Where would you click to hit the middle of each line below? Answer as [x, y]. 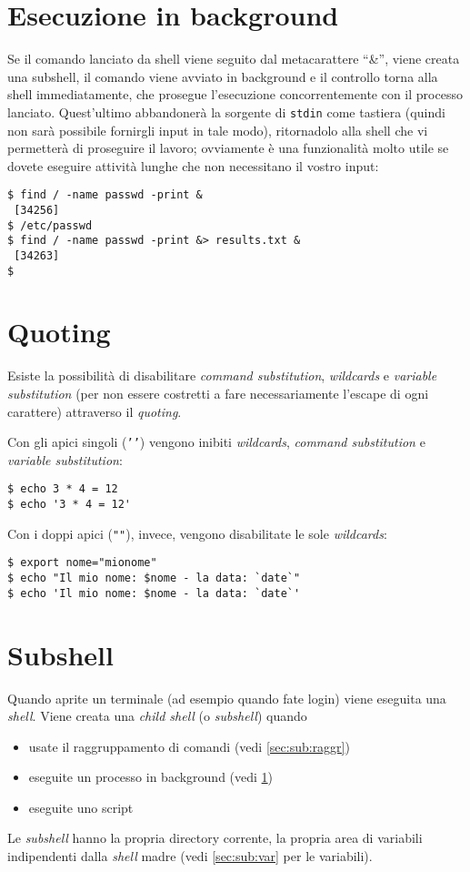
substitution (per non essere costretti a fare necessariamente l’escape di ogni [218, 393]
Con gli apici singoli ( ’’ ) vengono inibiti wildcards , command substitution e [216, 442]
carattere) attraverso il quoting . [95, 411]
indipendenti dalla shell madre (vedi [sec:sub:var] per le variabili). [190, 856]
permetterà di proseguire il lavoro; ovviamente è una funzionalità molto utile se [228, 148]
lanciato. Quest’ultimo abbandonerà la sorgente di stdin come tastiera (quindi [226, 112]
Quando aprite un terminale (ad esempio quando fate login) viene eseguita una [227, 698]
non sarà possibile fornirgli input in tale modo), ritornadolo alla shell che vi [218, 130]
